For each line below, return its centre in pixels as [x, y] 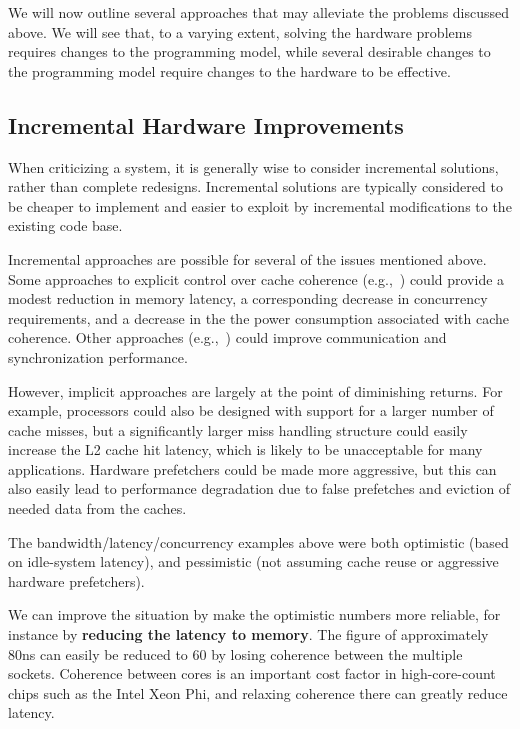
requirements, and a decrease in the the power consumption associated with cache [258, 317]
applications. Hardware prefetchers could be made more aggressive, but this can [252, 468]
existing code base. [65, 225]
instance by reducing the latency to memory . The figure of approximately [248, 634]
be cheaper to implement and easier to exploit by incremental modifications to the [260, 205]
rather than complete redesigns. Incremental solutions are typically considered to [255, 186]
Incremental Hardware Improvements [206, 124]
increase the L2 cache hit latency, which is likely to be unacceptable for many [245, 449]
